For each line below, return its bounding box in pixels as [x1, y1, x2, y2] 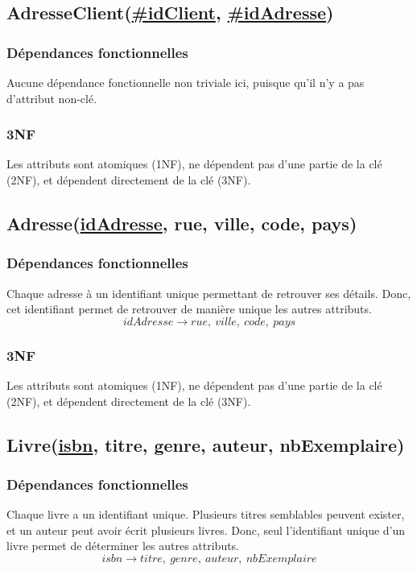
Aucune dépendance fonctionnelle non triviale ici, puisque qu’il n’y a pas [6, 74, 365, 90]
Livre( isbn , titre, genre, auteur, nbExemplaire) [6, 432, 405, 457]
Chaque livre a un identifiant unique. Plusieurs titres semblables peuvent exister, [6, 506, 405, 523]
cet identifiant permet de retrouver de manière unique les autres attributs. [6, 300, 372, 317]
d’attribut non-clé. [6, 89, 97, 106]
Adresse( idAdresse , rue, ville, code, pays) [6, 210, 357, 235]
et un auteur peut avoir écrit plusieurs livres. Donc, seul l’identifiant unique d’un [6, 521, 406, 538]
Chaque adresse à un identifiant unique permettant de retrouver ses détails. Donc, [6, 284, 411, 301]
